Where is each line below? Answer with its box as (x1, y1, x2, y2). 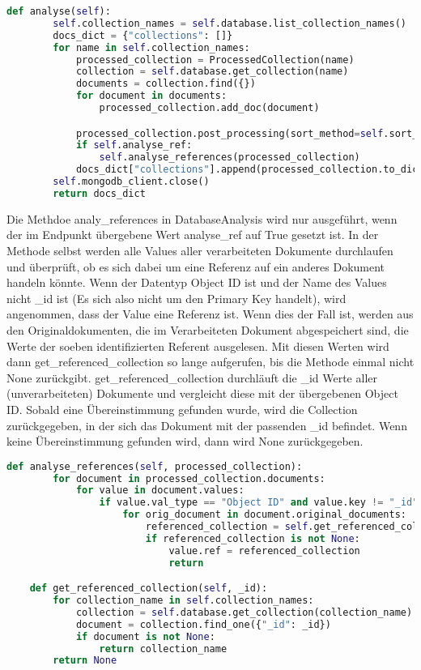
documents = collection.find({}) (75, 78, 256, 90)
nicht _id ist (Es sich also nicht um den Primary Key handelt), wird (6, 289, 347, 306)
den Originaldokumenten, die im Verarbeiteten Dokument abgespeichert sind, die (6, 321, 409, 338)
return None (53, 655, 117, 667)
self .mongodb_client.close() (53, 176, 210, 188)
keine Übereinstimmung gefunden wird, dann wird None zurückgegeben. (6, 433, 364, 450)
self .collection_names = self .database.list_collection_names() (53, 17, 407, 29)
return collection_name (99, 642, 228, 655)
